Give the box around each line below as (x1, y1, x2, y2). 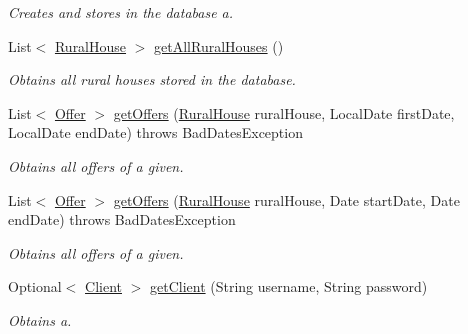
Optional (8, 276, 62, 297)
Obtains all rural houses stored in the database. (8, 69, 296, 90)
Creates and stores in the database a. (8, 2, 234, 22)
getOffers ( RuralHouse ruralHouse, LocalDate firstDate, (113, 102, 455, 123)
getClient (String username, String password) (149, 276, 428, 297)
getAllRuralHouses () (154, 35, 284, 56)
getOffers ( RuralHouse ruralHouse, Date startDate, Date (113, 189, 460, 210)
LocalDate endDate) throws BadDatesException (8, 122, 303, 143)
